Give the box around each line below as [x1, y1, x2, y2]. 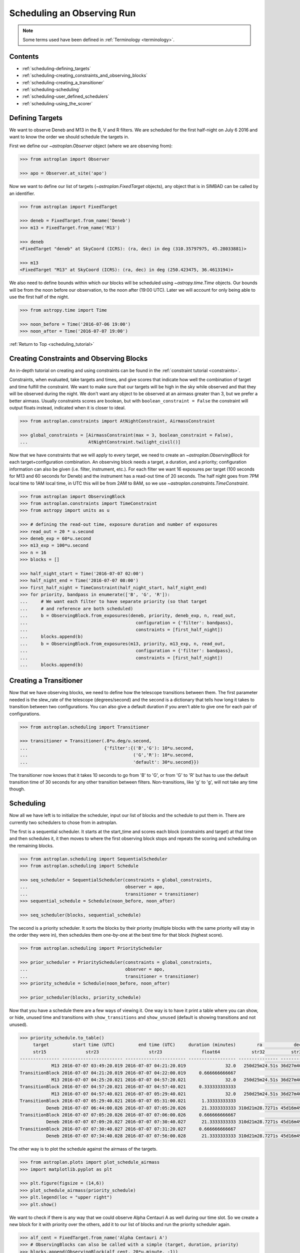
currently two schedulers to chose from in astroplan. [9, 819, 117, 825]
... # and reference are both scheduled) [19, 605, 133, 611]
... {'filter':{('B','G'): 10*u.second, [19, 745, 194, 751]
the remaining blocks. [9, 843, 54, 849]
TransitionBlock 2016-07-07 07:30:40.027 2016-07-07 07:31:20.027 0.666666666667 [19, 1126, 236, 1132]
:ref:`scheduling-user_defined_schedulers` [21, 93, 109, 100]
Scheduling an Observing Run [9, 8, 136, 19]
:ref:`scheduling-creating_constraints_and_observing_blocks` [21, 73, 147, 79]
